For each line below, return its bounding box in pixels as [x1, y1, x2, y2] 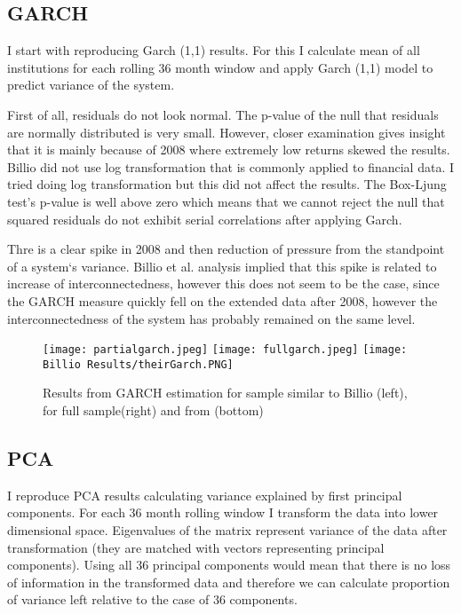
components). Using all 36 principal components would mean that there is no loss [7, 555, 451, 574]
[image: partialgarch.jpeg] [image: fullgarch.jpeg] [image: [43, 343, 408, 357]
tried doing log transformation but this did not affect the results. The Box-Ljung [7, 175, 447, 193]
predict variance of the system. [7, 75, 175, 94]
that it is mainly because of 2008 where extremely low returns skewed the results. [7, 140, 450, 159]
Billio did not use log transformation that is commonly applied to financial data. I [7, 157, 454, 176]
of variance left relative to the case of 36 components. [7, 590, 298, 609]
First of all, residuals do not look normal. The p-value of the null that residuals [7, 105, 439, 123]
